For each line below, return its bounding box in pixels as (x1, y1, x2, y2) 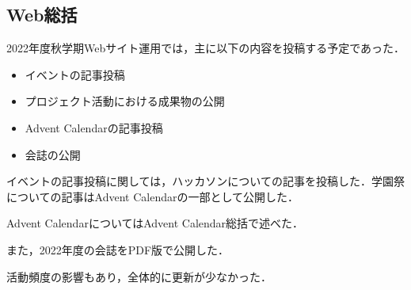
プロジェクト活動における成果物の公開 (25, 93, 225, 109)
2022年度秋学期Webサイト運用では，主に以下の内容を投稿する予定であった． (6, 40, 405, 56)
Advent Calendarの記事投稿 (25, 119, 163, 135)
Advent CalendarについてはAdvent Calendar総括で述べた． (6, 215, 304, 231)
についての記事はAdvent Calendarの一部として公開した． (6, 188, 299, 204)
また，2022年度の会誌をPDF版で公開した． (6, 241, 230, 258)
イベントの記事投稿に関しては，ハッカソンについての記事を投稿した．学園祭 (6, 173, 405, 189)
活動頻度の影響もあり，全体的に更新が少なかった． (6, 268, 272, 284)
